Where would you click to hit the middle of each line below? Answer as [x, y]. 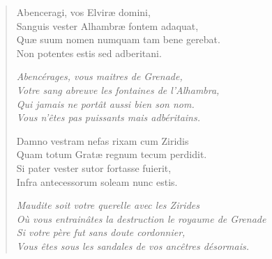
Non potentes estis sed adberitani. [89, 53]
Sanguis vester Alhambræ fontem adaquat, [107, 25]
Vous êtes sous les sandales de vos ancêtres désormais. [133, 245]
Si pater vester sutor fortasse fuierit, [94, 167]
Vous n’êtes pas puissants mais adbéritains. [108, 117]
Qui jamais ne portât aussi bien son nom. [105, 103]
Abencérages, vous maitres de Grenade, [99, 76]
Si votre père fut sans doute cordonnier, [101, 232]
